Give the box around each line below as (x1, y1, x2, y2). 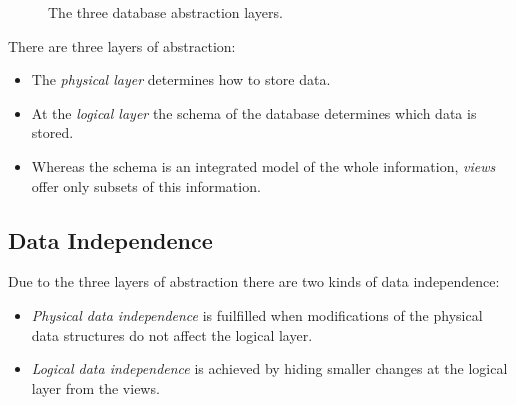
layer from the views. (31, 377, 160, 398)
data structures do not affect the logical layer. (31, 324, 313, 345)
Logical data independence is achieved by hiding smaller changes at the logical (31, 358, 508, 379)
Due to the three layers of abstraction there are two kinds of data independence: (8, 271, 500, 292)
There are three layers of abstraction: (8, 35, 236, 56)
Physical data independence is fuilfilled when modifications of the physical (31, 304, 483, 325)
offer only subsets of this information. (31, 175, 261, 196)
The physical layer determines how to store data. (31, 69, 331, 90)
